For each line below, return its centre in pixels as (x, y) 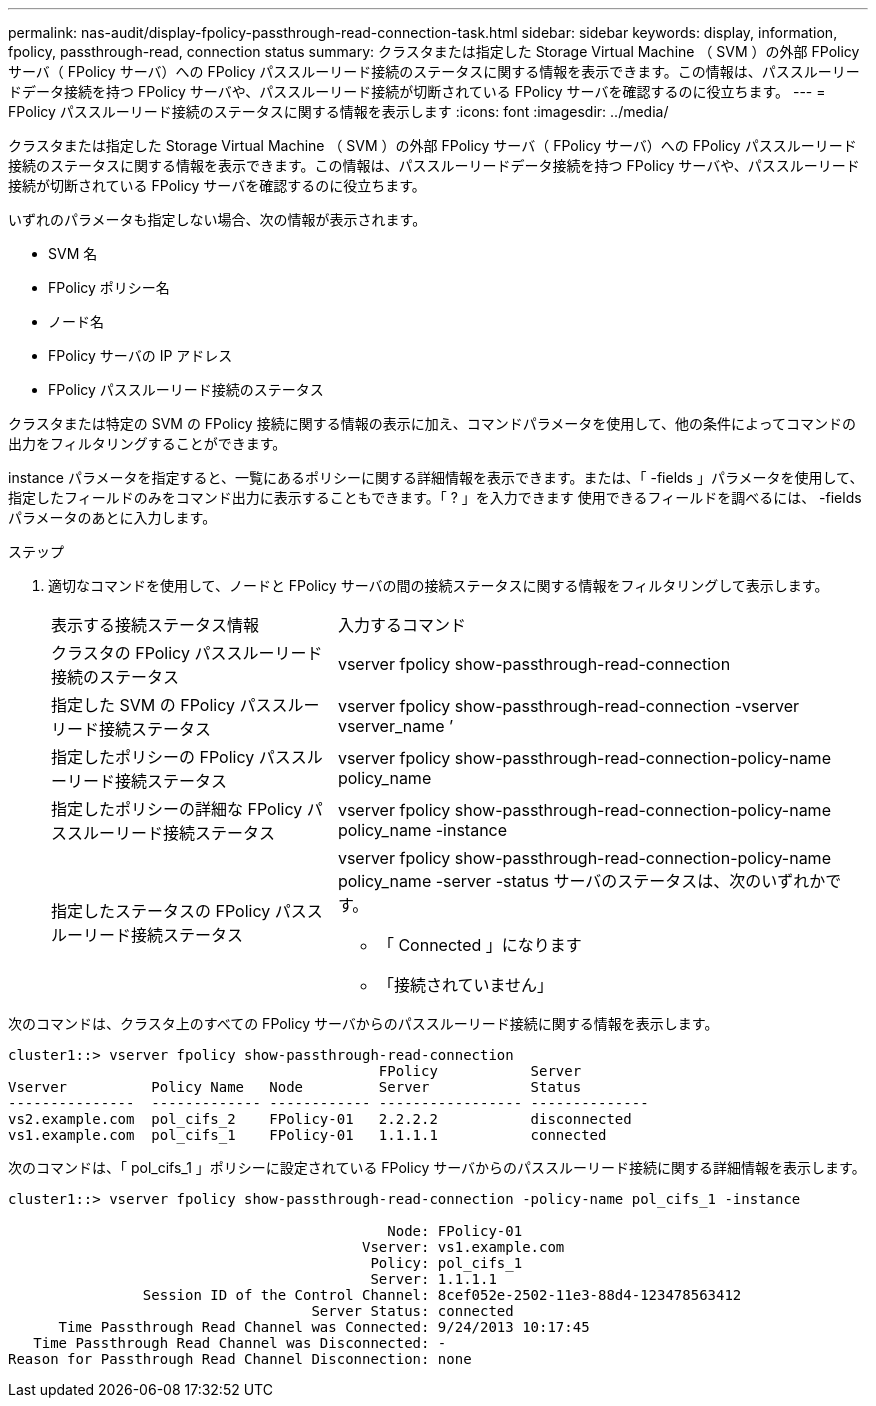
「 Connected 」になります (479, 945)
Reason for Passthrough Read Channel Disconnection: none (240, 1359)
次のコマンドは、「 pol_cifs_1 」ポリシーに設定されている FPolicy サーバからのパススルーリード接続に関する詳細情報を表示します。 (437, 1167)
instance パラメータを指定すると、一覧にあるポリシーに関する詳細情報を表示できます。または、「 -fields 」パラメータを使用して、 (436, 477)
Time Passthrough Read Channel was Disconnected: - (240, 1343)
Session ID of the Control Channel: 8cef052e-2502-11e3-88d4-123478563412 (442, 1295)
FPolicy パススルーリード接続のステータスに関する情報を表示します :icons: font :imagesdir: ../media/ (338, 111)
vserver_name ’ (395, 726)
